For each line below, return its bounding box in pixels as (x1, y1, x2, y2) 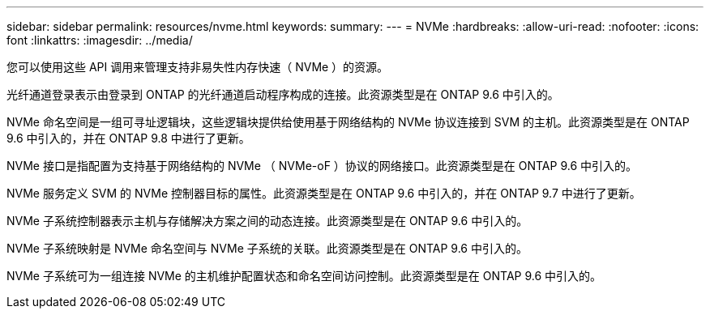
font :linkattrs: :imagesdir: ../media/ (6, 33, 193, 47)
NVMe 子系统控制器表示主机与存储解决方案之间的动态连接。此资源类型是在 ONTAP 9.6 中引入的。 (6, 214, 528, 228)
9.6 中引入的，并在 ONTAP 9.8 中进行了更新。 (6, 131, 250, 145)
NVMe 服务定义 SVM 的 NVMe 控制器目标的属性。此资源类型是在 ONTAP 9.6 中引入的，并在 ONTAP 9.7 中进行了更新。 (6, 186, 641, 200)
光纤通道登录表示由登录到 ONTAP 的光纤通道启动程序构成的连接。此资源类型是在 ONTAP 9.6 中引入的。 (6, 87, 559, 101)
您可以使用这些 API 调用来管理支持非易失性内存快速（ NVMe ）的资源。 (6, 60, 389, 74)
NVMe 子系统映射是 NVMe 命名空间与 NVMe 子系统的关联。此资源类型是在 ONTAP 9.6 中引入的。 (6, 241, 528, 255)
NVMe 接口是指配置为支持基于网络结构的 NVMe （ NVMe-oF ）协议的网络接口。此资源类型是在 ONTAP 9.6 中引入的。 (6, 159, 638, 172)
